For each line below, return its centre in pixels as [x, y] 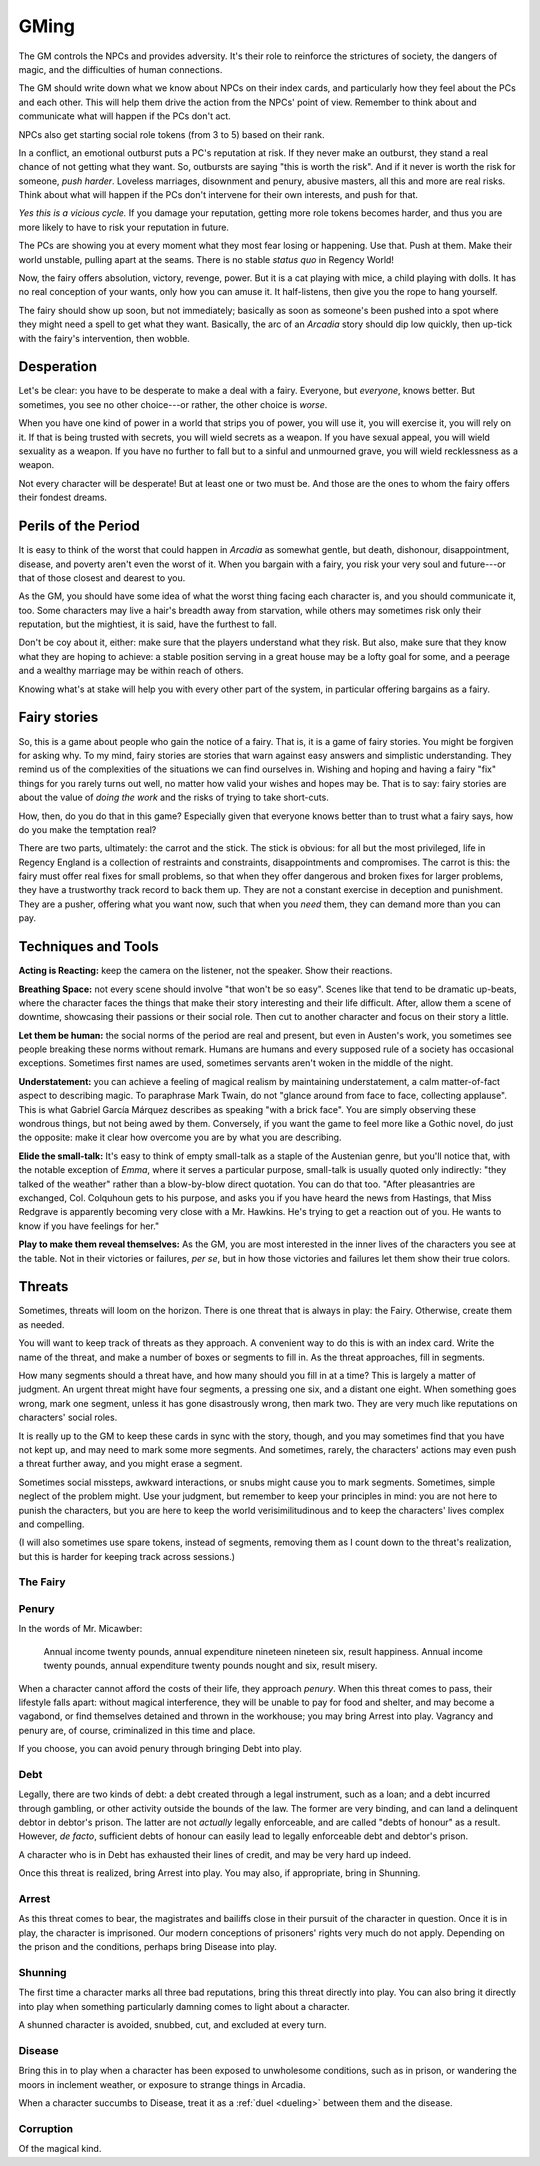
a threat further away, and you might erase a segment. [130, 1464]
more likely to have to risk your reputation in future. [124, 227]
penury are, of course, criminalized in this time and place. [137, 1730]
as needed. [41, 1324]
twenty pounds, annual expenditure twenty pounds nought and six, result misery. [210, 1666]
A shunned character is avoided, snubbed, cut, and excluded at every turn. [172, 2025]
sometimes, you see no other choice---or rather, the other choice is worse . [173, 404]
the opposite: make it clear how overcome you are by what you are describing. [180, 1137]
